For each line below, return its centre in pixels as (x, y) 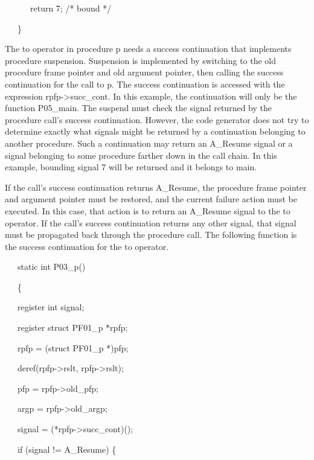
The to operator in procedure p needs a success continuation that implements (148, 49)
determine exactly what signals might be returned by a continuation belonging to (155, 131)
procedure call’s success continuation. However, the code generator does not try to (157, 119)
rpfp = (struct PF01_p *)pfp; (73, 347)
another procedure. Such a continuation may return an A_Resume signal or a (149, 143)
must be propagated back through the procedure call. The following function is (151, 235)
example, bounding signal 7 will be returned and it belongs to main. (131, 167)
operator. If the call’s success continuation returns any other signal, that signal (151, 222)
